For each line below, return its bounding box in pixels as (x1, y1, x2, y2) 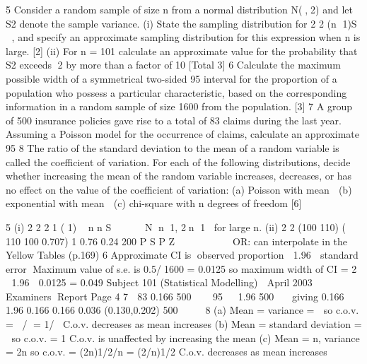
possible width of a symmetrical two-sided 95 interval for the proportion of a (6, 71, 337, 86)
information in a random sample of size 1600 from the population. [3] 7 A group (6, 99, 352, 114)
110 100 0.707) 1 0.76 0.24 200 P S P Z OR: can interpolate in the (6, 233, 348, 248)
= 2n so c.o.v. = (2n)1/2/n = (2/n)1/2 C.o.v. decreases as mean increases (6, 344, 327, 359)
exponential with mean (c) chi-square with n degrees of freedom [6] (6, 196, 302, 211)
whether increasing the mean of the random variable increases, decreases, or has (6, 168, 352, 183)
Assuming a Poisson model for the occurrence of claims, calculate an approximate (6, 127, 360, 141)
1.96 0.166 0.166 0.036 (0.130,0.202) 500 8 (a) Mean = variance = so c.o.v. (6, 303, 359, 317)
